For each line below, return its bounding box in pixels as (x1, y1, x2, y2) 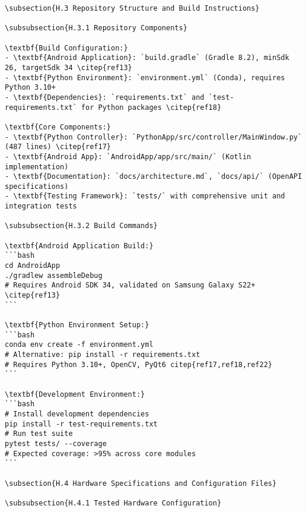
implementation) (5, 162, 69, 171)
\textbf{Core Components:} (5, 122, 111, 131)
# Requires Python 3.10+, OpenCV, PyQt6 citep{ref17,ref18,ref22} (5, 360, 273, 369)
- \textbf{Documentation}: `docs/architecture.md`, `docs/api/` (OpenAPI (5, 172, 302, 181)
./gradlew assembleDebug (5, 271, 103, 280)
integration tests (5, 202, 77, 211)
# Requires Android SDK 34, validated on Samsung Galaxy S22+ (5, 281, 256, 290)
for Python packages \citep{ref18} (81, 103, 222, 112)
